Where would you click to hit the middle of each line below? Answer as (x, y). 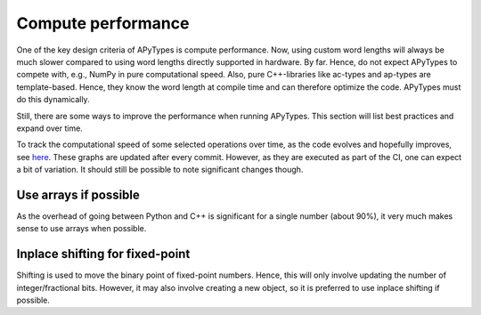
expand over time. (50, 128)
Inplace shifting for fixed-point (103, 254)
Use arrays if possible (78, 194)
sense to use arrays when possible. (82, 229)
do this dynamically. (53, 100)
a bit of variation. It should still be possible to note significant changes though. (160, 170)
